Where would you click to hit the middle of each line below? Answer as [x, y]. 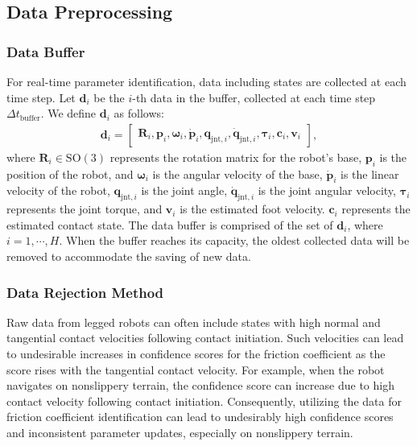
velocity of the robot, [58, 190]
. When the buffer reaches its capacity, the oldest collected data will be [234, 240]
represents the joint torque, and [85, 209]
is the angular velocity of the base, [237, 173]
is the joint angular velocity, [327, 190]
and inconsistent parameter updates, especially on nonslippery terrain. [180, 432]
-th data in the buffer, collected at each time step [254, 97]
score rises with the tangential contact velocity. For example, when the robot [196, 369]
